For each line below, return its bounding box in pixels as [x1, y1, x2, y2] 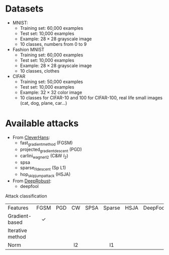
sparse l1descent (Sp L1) [20, 165, 66, 172]
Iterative [8, 227, 28, 234]
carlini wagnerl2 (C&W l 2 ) [20, 153, 69, 160]
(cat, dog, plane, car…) [20, 100, 67, 106]
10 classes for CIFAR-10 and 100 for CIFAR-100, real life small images [20, 94, 162, 101]
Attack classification [5, 193, 47, 199]
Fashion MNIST [12, 46, 45, 52]
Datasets [5, 3, 44, 15]
